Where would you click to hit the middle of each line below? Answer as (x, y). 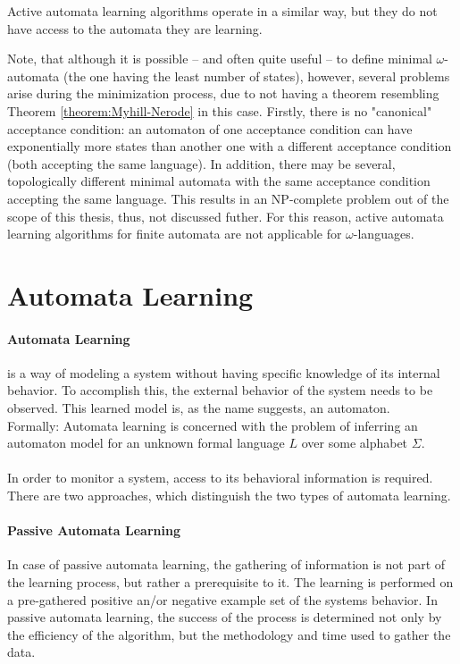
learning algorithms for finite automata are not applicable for (175, 234)
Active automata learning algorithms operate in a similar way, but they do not (222, 11)
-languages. (384, 234)
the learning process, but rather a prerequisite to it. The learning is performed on (230, 582)
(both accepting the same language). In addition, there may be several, (201, 163)
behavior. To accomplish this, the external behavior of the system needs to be (220, 390)
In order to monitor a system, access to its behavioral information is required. (220, 478)
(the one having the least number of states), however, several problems (256, 76)
